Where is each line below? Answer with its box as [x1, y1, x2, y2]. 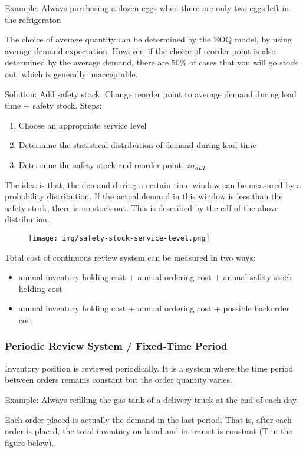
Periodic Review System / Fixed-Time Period [5, 339, 228, 353]
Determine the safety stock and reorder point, [18, 158, 184, 170]
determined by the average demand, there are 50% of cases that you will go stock [5, 56, 298, 68]
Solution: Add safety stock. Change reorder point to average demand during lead [5, 87, 297, 100]
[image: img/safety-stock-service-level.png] [28, 234, 210, 242]
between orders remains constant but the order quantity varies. [5, 373, 232, 386]
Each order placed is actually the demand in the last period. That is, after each [5, 413, 292, 425]
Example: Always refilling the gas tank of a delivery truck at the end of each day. [5, 393, 298, 405]
